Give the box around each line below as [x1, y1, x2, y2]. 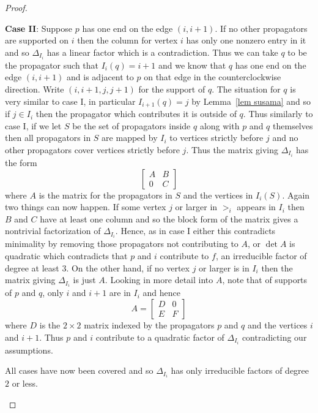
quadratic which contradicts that [5, 249, 128, 262]
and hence [142, 286, 180, 299]
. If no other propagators [215, 21, 308, 34]
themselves [273, 119, 313, 132]
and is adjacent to [67, 70, 134, 83]
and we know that [158, 58, 226, 71]
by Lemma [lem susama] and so [191, 94, 311, 107]
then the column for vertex [77, 34, 178, 47]
